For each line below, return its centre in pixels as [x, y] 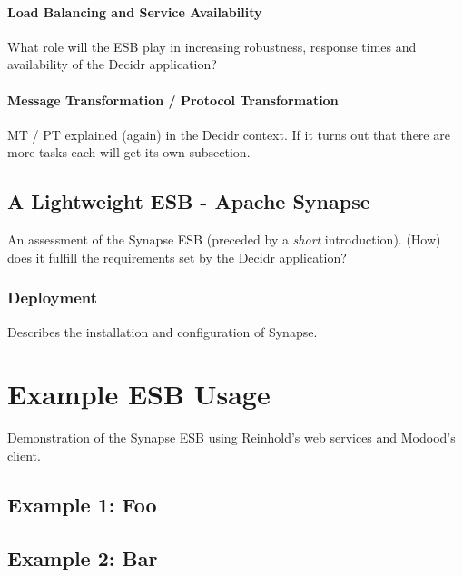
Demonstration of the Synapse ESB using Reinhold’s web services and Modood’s [231, 438]
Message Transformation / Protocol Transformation [173, 99]
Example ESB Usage [139, 394]
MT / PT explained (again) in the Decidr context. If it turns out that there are [229, 134]
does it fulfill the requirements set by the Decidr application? [177, 257]
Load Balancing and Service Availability [135, 11]
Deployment [53, 298]
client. [24, 455]
